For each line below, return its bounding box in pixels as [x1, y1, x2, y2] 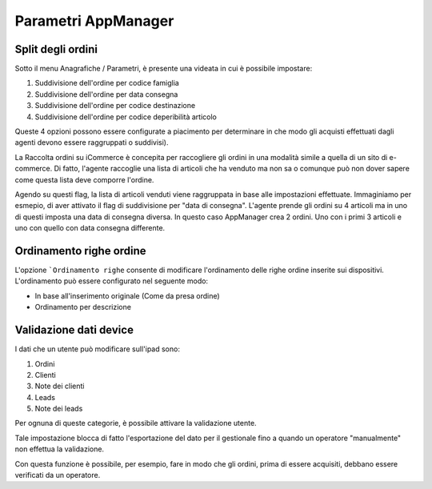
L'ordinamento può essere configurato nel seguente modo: [14, 276, 208, 286]
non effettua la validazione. [14, 444, 104, 454]
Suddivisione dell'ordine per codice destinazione [34, 101, 196, 110]
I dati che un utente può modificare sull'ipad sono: [14, 344, 180, 354]
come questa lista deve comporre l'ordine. [14, 174, 154, 184]
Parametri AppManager [14, 12, 174, 30]
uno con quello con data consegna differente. [14, 223, 166, 233]
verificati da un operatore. [14, 471, 101, 480]
